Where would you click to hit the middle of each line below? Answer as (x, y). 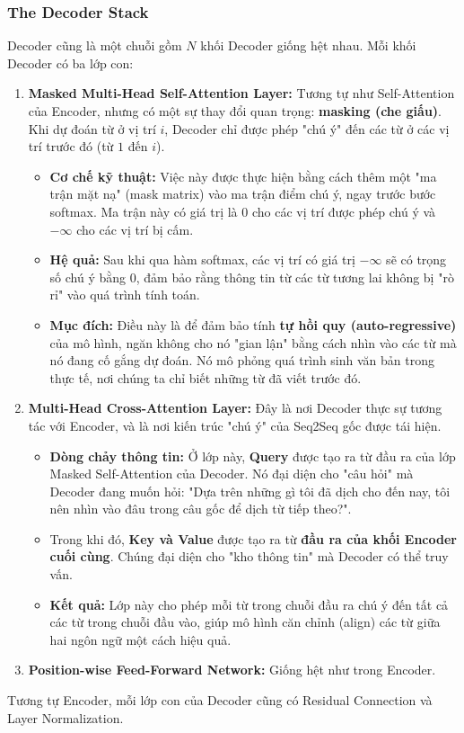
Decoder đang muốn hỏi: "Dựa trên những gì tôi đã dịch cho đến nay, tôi (250, 491)
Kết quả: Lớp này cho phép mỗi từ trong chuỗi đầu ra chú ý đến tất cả (249, 604)
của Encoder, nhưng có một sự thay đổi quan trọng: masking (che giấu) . (235, 111)
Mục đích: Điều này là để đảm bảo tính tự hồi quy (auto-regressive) (253, 324)
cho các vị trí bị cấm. (135, 229)
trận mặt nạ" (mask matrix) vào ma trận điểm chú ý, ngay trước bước (243, 194)
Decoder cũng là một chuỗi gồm (95, 45)
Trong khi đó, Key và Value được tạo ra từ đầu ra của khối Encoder (253, 538)
